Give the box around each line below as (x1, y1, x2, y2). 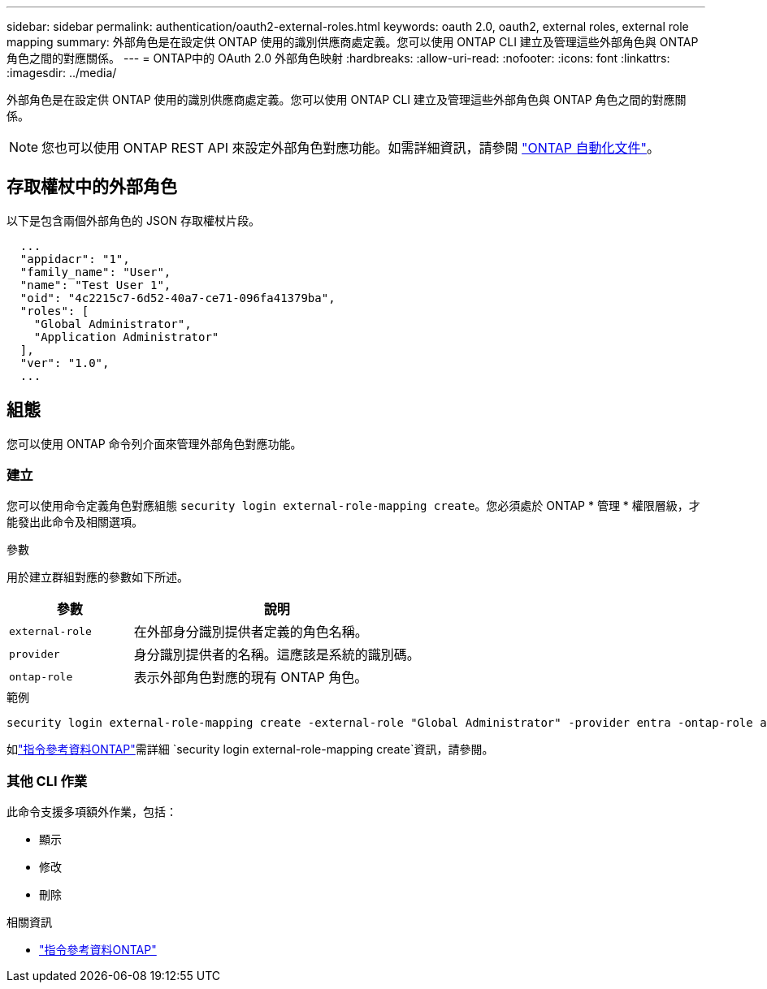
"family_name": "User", (19, 265, 171, 279)
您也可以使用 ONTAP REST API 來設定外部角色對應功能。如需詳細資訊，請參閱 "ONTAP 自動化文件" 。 (41, 140, 661, 156)
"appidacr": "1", (19, 252, 130, 266)
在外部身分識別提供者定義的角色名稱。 (133, 624, 368, 641)
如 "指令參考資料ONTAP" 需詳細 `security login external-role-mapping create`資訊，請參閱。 (6, 742, 494, 757)
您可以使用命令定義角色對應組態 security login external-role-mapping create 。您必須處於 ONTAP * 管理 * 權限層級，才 (6, 499, 700, 513)
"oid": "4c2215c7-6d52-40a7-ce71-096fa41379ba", (19, 291, 336, 304)
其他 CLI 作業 (6, 772, 88, 789)
